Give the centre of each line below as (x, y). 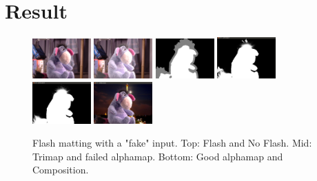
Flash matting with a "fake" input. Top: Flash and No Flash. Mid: (172, 143)
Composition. (61, 170)
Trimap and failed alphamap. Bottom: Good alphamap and (158, 156)
